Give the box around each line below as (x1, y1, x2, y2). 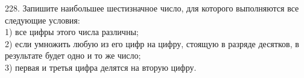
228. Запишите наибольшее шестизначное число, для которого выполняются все (5, 2, 299, 14)
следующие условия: (5, 13, 80, 26)
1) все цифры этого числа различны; (5, 25, 139, 38)
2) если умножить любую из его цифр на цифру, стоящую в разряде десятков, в (5, 37, 299, 50)
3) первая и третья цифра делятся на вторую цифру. (5, 60, 197, 73)
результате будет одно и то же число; (5, 49, 141, 62)
